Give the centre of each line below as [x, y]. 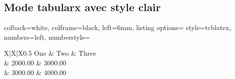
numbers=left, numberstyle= [47, 37]
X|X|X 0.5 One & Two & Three [50, 53]
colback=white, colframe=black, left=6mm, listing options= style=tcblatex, [118, 27]
